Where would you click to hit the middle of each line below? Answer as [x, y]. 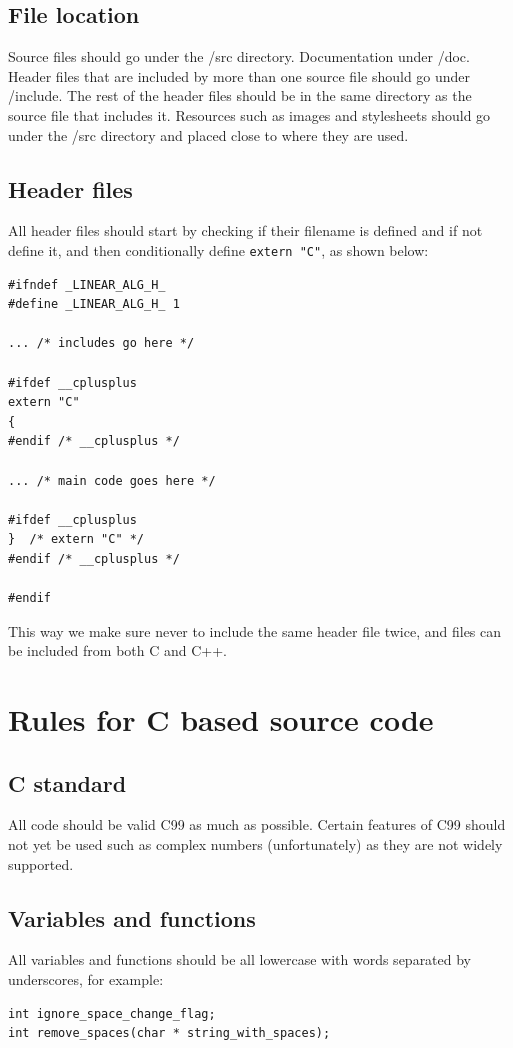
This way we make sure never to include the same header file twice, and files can [255, 630]
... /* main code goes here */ [112, 480]
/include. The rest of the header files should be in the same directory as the [240, 95]
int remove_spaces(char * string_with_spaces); [169, 1033]
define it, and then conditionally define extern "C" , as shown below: [218, 249]
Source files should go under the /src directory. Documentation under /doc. [239, 56]
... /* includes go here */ [101, 343]
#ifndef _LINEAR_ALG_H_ [87, 284]
